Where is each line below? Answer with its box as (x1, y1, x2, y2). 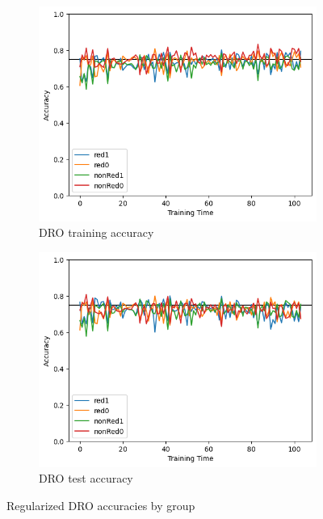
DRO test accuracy (39, 470, 133, 487)
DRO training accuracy (39, 224, 154, 241)
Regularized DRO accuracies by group (6, 496, 195, 513)
